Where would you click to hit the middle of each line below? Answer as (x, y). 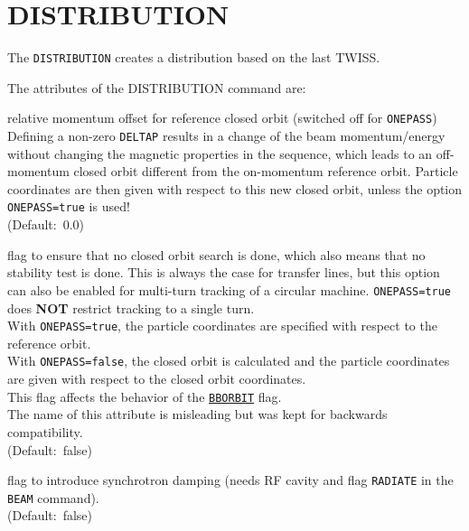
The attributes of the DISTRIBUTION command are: (157, 87)
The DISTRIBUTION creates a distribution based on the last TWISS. (194, 57)
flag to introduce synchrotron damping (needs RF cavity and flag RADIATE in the (230, 480)
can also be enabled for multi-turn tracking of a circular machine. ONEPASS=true (230, 289)
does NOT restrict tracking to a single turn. (131, 307)
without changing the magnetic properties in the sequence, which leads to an (220, 153)
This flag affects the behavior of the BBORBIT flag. (145, 396)
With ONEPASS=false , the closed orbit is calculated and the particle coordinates (229, 361)
